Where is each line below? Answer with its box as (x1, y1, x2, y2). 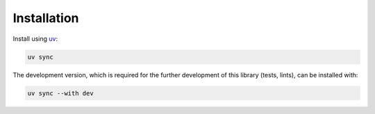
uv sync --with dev (27, 89, 94, 97)
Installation (12, 10, 79, 26)
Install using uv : (12, 35, 58, 43)
